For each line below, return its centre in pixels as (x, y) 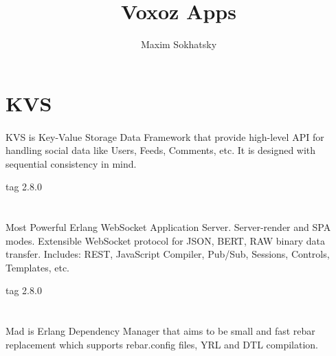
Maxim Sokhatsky (179, 44)
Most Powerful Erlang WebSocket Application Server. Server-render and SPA (168, 227)
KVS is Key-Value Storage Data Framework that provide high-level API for (165, 136)
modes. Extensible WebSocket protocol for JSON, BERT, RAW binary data (166, 240)
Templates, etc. (38, 267)
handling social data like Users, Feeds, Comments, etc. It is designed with (161, 150)
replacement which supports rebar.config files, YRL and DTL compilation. (162, 344)
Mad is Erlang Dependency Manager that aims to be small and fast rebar (160, 331)
